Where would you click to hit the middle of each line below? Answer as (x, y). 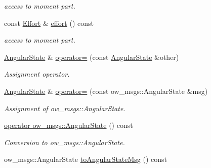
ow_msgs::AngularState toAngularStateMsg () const (86, 159)
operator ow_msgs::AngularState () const (69, 125)
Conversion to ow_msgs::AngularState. (65, 142)
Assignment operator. (37, 74)
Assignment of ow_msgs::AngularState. (65, 108)
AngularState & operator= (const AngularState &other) (92, 57)
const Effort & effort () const (49, 23)
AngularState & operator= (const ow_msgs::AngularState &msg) (106, 91)
